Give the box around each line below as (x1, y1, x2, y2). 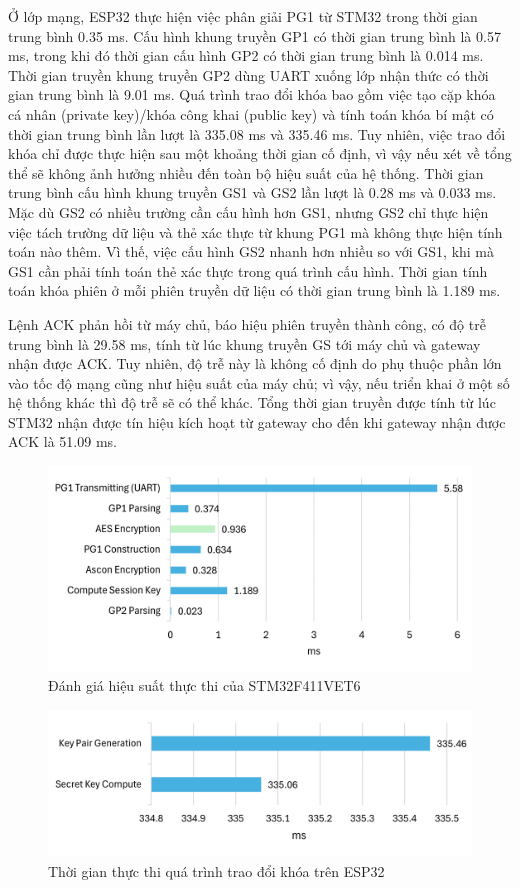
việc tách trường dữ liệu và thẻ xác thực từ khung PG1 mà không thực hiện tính (8, 221, 503, 242)
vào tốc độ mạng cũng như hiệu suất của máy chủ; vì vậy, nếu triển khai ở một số (8, 372, 510, 393)
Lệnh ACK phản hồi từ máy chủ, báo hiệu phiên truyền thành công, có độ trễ (8, 313, 486, 334)
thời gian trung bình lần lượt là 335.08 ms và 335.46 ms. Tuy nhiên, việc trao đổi (8, 123, 506, 144)
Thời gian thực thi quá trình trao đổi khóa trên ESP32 (48, 860, 385, 881)
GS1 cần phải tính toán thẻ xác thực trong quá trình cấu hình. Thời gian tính (8, 260, 488, 281)
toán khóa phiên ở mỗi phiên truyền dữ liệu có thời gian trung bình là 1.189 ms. (8, 280, 501, 301)
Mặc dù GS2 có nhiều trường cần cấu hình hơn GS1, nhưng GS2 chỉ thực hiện (8, 201, 489, 222)
